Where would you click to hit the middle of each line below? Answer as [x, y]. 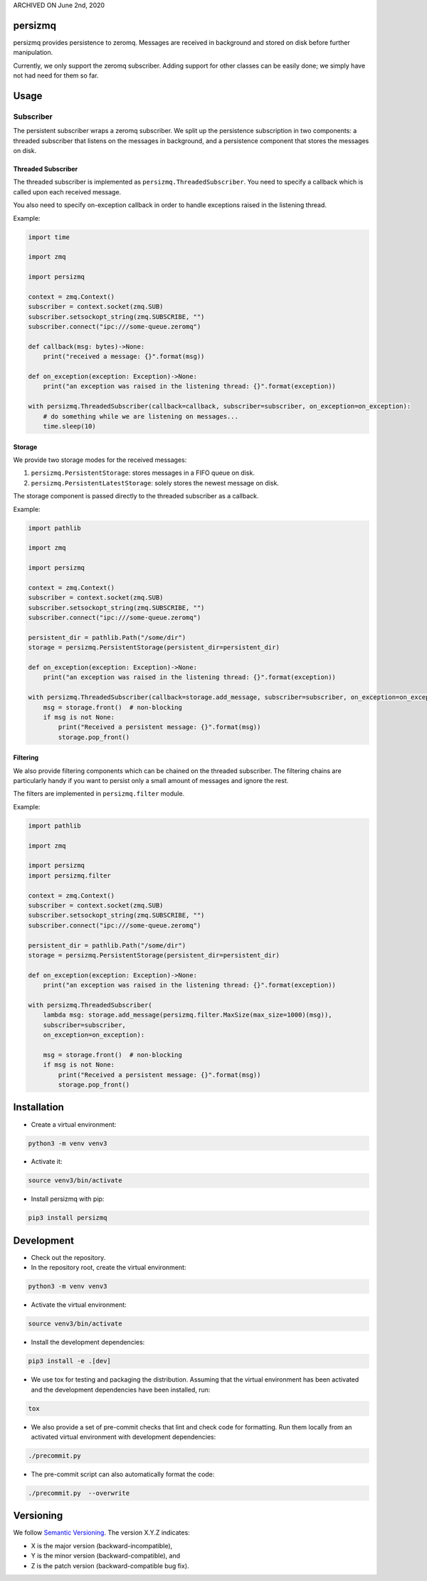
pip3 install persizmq [68, 1218]
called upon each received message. [67, 191]
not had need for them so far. [56, 75]
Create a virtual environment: [74, 1124]
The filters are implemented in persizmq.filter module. [99, 794]
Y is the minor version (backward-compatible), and [106, 1556]
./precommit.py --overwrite [79, 1493]
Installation [38, 1107]
